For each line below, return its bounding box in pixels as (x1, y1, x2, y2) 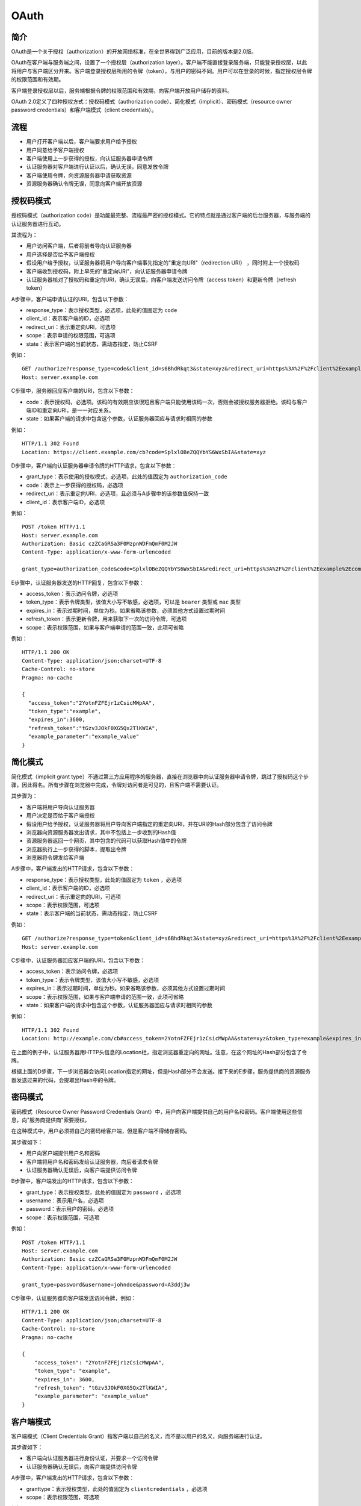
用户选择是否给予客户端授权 (26, 251, 95, 258)
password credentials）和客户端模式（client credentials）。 (11, 106, 157, 114)
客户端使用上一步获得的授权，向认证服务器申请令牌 (26, 155, 153, 162)
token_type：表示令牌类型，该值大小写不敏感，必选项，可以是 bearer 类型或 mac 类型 (26, 598, 241, 605)
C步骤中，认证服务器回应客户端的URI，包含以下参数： (11, 957, 146, 964)
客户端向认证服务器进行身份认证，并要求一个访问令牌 (26, 1455, 158, 1462)
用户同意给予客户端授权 (26, 146, 84, 154)
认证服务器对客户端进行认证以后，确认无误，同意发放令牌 (26, 163, 168, 170)
